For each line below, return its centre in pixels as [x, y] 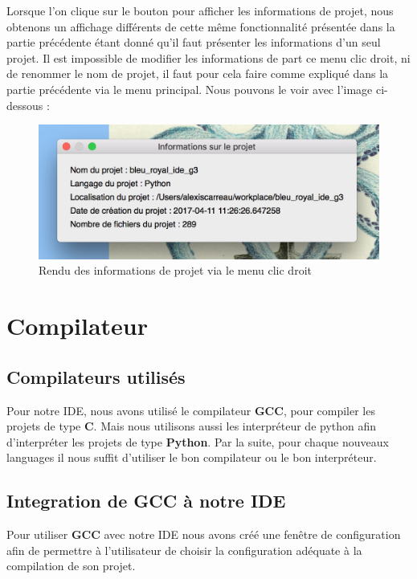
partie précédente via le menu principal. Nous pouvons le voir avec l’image [190, 89]
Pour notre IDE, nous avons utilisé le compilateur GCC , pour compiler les [191, 410]
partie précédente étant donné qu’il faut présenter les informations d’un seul [194, 42]
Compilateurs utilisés [96, 376]
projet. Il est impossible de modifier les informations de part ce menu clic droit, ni [208, 57]
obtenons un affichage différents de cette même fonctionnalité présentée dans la [201, 26]
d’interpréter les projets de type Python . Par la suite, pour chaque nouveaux [198, 441]
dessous [25, 105]
